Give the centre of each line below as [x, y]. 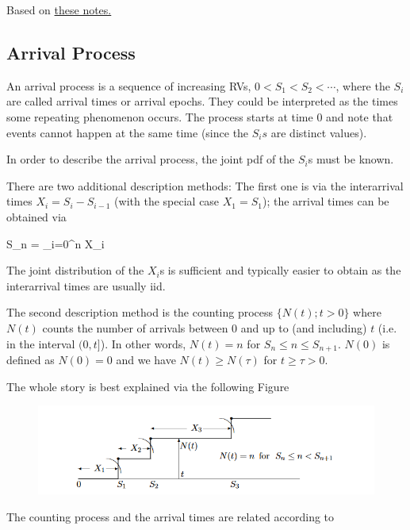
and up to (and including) [304, 327]
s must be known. [351, 159]
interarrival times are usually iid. [86, 285]
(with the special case [167, 201]
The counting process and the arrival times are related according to [171, 517]
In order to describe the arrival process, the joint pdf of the [151, 159]
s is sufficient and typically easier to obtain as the [280, 270]
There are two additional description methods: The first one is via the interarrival [205, 185]
